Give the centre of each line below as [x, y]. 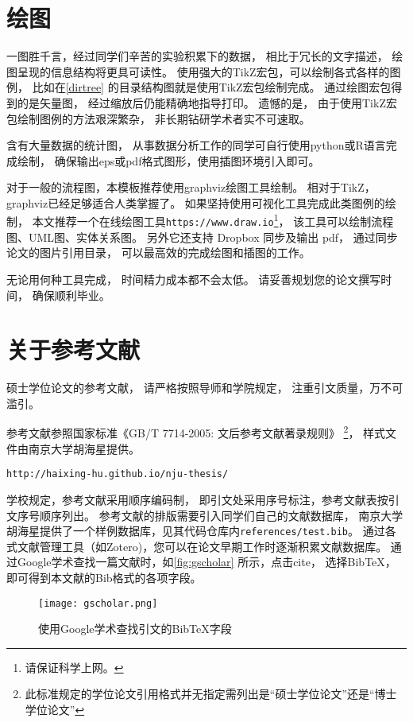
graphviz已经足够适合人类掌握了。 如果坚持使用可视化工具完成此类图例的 [196, 202]
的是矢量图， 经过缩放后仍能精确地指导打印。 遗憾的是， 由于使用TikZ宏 [207, 102]
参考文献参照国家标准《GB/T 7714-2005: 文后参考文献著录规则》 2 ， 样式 [196, 432]
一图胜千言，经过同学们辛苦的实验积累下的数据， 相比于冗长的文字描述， [197, 56]
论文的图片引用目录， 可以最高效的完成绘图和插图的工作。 [158, 252]
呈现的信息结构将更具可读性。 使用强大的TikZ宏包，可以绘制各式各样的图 [209, 71]
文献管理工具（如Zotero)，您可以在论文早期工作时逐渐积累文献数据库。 [202, 546]
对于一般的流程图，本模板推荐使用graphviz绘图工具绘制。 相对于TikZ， [191, 187]
